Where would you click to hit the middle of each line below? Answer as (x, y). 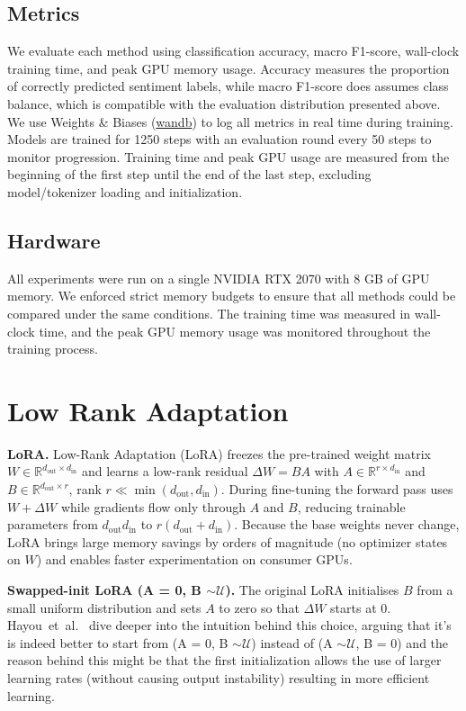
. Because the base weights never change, (347, 524)
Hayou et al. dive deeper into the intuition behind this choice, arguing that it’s (229, 625)
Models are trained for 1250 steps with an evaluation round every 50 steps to (220, 139)
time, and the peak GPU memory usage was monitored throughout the (235, 331)
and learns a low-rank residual (165, 471)
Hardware (54, 240)
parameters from (53, 524)
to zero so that (259, 607)
